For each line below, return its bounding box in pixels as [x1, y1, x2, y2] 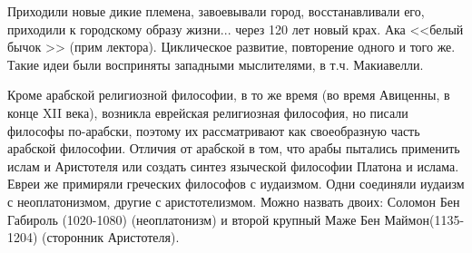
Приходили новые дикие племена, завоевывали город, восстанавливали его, [7, 2, 425, 20]
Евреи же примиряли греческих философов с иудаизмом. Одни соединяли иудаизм [7, 174, 465, 193]
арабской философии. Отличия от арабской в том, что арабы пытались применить [7, 139, 460, 158]
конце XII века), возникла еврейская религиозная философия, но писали [7, 102, 408, 122]
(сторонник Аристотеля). [42, 228, 180, 247]
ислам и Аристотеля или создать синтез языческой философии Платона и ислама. [7, 156, 459, 175]
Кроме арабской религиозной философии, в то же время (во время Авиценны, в [7, 85, 450, 104]
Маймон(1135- [384, 209, 465, 229]
